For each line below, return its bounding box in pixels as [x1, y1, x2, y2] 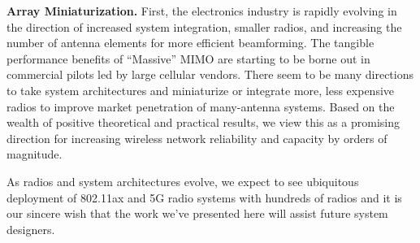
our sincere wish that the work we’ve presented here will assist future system [6, 205, 388, 222]
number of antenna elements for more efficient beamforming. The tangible [6, 34, 375, 51]
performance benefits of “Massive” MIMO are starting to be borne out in [6, 50, 370, 67]
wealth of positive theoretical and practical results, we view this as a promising [6, 114, 400, 131]
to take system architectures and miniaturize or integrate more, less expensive [6, 81, 395, 98]
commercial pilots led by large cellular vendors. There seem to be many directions [6, 66, 414, 83]
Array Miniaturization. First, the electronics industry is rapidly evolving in [6, 2, 397, 19]
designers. [6, 220, 55, 237]
